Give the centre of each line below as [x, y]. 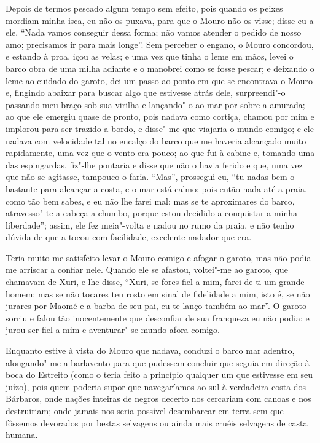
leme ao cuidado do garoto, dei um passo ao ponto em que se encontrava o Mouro [159, 80]
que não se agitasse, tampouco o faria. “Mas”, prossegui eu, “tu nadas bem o [150, 177]
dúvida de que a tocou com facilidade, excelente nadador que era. [129, 237]
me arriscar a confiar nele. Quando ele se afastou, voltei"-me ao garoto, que [147, 269]
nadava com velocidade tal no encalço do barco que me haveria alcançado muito [156, 140]
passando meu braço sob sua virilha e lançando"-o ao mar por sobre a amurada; [155, 104]
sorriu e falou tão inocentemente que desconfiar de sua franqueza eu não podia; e [158, 317]
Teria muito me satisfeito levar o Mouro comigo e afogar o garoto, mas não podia [158, 257]
